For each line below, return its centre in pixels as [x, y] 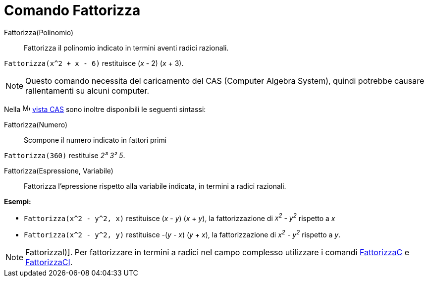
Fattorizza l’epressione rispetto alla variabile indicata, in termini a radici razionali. [155, 186]
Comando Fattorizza [72, 10]
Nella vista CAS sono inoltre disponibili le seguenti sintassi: [105, 109]
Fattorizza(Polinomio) [39, 32]
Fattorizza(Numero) [36, 124]
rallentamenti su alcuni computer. [87, 90]
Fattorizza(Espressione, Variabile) [59, 170]
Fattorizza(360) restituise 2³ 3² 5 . [65, 155]
